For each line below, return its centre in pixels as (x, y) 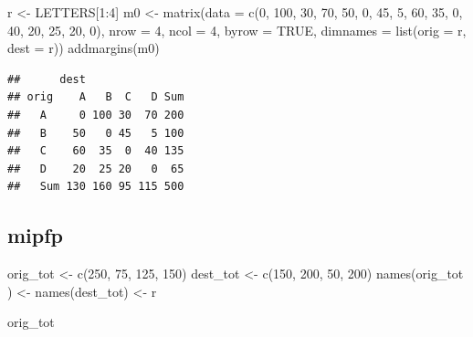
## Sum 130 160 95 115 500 (96, 187)
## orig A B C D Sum (96, 97)
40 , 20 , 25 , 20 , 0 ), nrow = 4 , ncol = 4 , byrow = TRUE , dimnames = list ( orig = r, (237, 30)
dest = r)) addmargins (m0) (84, 48)
